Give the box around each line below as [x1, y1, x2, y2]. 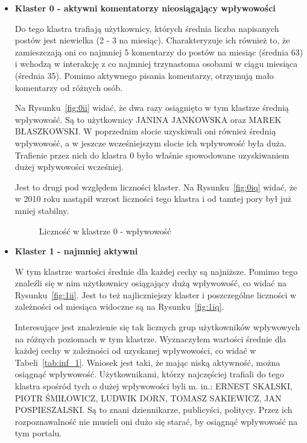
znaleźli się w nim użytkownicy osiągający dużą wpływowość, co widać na [14, 277, 286, 289]
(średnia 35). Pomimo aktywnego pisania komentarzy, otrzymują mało [14, 69, 274, 81]
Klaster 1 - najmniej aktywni [14, 245, 138, 257]
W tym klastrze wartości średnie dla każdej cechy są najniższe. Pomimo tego [14, 265, 298, 277]
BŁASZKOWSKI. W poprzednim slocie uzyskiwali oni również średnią [14, 125, 276, 137]
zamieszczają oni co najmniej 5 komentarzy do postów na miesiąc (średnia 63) [14, 45, 303, 58]
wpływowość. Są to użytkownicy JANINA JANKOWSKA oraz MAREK [14, 113, 282, 125]
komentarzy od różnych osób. [14, 81, 123, 93]
